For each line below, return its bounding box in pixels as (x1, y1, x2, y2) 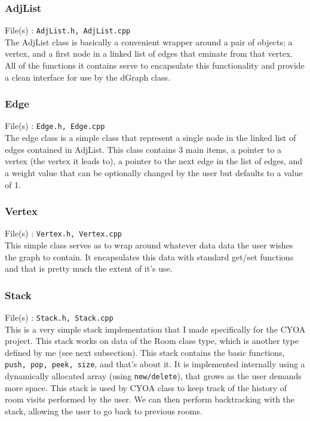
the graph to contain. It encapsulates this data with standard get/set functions (5, 250, 294, 263)
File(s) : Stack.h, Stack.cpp (5, 311, 113, 323)
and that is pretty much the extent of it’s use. (5, 262, 173, 275)
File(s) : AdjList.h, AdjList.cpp (5, 24, 131, 36)
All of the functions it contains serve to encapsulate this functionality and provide (5, 59, 305, 72)
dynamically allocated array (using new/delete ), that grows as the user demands (5, 370, 302, 382)
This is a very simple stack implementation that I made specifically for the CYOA (5, 322, 306, 335)
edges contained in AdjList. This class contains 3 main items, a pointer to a (5, 143, 282, 155)
